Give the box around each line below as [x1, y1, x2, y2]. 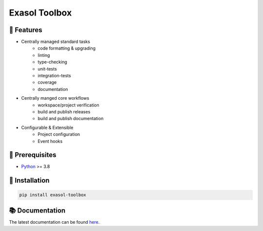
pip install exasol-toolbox [19, 192, 86, 198]
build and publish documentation [38, 116, 104, 122]
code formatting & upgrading [38, 45, 96, 51]
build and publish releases [38, 108, 91, 114]
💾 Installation [9, 177, 50, 185]
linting [38, 52, 50, 58]
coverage [38, 79, 57, 85]
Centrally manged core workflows [21, 95, 90, 101]
